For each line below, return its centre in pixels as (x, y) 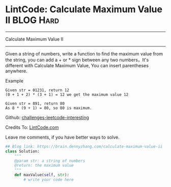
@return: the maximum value (44, 166)
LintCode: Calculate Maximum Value (84, 9)
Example (15, 81)
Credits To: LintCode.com (32, 127)
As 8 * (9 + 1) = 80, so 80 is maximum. (49, 108)
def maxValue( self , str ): (42, 175)
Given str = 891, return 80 (35, 103)
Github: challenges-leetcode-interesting (47, 117)
